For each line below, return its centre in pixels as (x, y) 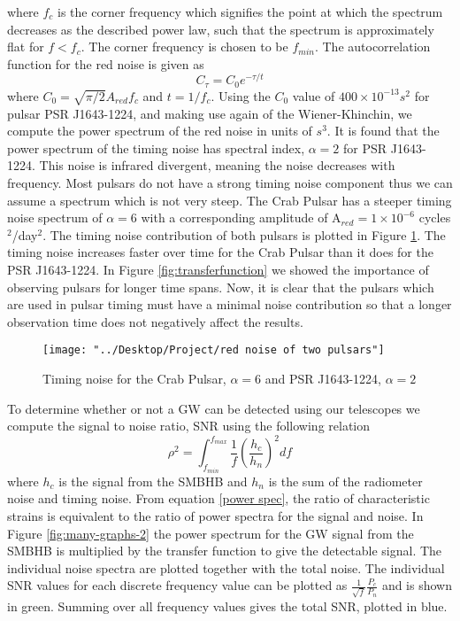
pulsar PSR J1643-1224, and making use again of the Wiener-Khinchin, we (210, 113)
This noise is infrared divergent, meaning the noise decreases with (217, 165)
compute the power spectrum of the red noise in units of (160, 131)
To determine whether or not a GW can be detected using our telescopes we (214, 408)
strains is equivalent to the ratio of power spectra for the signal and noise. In (215, 515)
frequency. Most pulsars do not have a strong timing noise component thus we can (230, 183)
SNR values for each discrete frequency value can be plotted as (177, 585)
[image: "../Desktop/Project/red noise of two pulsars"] (214, 350)
